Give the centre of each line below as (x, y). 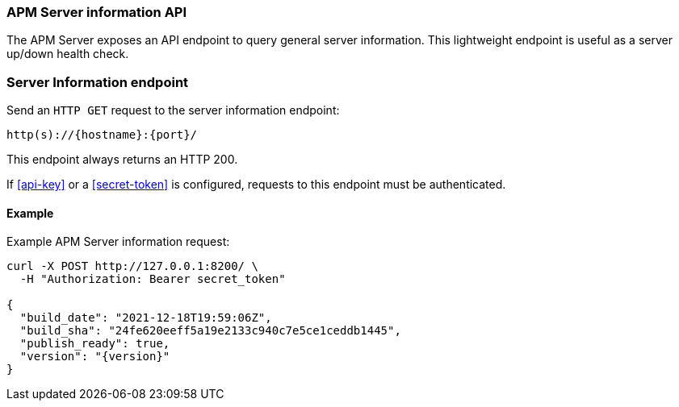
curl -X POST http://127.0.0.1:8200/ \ (132, 266)
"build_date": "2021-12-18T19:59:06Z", (146, 318)
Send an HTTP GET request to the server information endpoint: (173, 110)
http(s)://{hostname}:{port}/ (102, 135)
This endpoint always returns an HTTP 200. (122, 160)
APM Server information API (97, 12)
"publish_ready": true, (95, 344)
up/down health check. (68, 54)
